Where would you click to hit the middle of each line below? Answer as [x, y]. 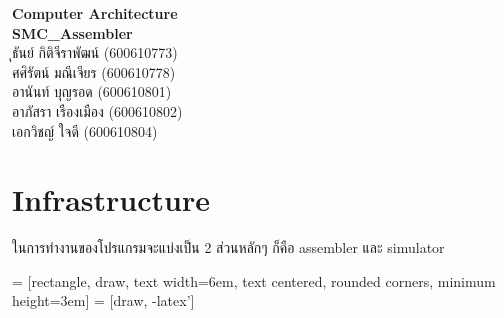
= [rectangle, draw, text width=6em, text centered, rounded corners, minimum [254, 280]
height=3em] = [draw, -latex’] [103, 300]
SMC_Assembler [72, 32]
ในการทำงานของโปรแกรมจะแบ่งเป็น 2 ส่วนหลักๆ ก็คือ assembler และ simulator [228, 247]
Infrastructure [111, 199]
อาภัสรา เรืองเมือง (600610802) [97, 110]
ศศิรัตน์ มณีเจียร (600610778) [94, 71]
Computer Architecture [95, 13]
